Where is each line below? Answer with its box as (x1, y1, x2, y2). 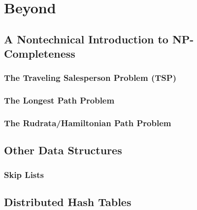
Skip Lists (4, 168, 44, 180)
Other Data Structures (4, 142, 122, 158)
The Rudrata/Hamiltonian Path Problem (4, 117, 171, 129)
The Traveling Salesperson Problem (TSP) (4, 71, 176, 84)
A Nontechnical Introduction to (4, 31, 168, 46)
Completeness (4, 46, 75, 61)
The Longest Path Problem (4, 94, 115, 106)
